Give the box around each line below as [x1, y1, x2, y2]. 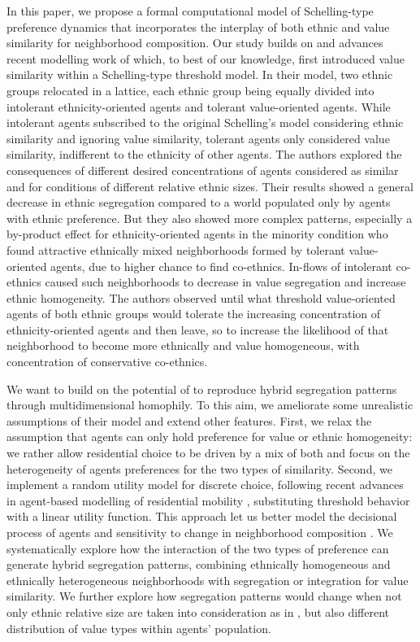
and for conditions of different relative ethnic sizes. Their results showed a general [6, 177, 414, 194]
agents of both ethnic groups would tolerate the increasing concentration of [6, 305, 381, 322]
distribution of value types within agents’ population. [6, 619, 271, 636]
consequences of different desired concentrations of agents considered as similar [6, 161, 399, 178]
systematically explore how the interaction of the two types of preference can [6, 539, 389, 557]
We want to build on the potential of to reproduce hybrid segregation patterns [6, 380, 397, 397]
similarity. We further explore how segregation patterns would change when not [6, 587, 402, 605]
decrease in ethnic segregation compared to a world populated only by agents [6, 194, 391, 211]
